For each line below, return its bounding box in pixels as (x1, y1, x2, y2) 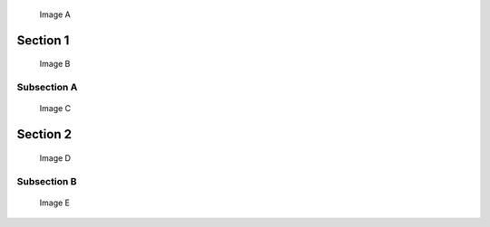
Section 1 (16, 33, 70, 48)
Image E (39, 197, 70, 208)
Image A (39, 9, 72, 20)
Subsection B (16, 175, 77, 187)
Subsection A (16, 81, 78, 94)
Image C (39, 103, 72, 114)
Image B (39, 59, 71, 70)
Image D (39, 152, 72, 163)
